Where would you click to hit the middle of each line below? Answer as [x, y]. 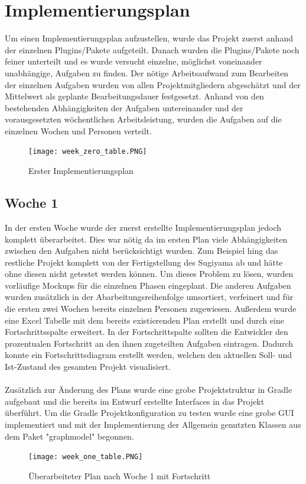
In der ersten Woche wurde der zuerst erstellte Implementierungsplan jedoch [143, 227]
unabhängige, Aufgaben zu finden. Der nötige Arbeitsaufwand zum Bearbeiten [147, 72]
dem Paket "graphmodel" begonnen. [69, 436]
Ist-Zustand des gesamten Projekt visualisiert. [88, 367]
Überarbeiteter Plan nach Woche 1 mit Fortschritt [120, 475]
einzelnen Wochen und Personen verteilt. [78, 130]
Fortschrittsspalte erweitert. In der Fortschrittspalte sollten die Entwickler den [147, 332]
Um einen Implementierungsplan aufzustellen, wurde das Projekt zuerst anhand [149, 38]
